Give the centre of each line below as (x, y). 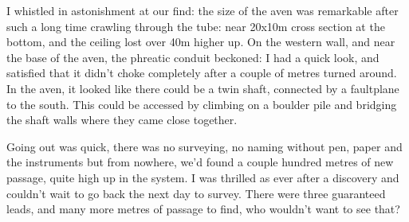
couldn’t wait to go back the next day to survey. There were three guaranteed (196, 193)
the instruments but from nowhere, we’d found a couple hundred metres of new (200, 162)
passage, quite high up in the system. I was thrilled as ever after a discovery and (203, 177)
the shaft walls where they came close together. (122, 120)
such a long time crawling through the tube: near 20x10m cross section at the (196, 26)
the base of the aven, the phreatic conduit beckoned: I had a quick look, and (193, 57)
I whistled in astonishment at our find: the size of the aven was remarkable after (203, 10)
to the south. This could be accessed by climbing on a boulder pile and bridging (202, 104)
